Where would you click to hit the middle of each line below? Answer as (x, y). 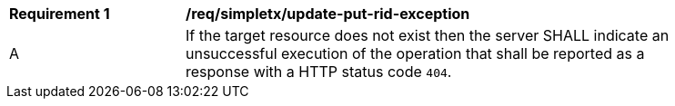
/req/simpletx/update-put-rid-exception (328, 14)
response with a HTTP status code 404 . (319, 72)
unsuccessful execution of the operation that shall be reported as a (415, 53)
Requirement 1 (60, 14)
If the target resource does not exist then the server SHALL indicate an (428, 35)
